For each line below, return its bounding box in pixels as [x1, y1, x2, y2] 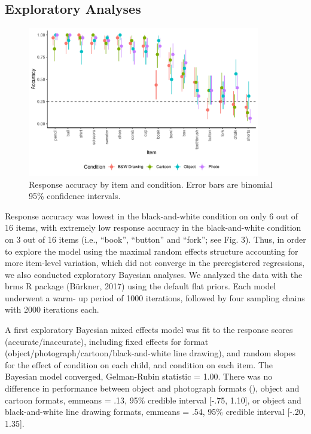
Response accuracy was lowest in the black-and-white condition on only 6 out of [5, 209, 298, 222]
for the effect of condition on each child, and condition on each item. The [5, 358, 273, 371]
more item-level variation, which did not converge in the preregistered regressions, [5, 256, 305, 269]
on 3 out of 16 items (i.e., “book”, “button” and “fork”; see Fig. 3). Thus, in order [5, 233, 306, 245]
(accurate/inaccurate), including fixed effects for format [5, 335, 209, 347]
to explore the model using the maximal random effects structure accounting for [5, 244, 298, 257]
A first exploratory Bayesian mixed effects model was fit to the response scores [5, 323, 293, 336]
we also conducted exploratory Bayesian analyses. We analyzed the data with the [5, 268, 303, 280]
